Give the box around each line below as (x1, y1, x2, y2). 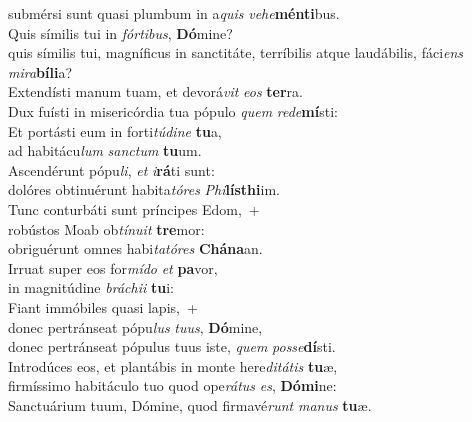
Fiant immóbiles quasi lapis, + (8, 296, 198, 317)
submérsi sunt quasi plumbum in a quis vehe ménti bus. (8, 3, 340, 23)
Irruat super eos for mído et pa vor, (8, 257, 218, 278)
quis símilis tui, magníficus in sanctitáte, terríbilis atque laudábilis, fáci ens (8, 42, 464, 63)
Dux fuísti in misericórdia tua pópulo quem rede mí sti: (8, 100, 338, 121)
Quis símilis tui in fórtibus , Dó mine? (8, 22, 233, 43)
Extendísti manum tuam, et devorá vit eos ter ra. (8, 81, 303, 102)
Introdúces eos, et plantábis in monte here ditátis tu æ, (8, 355, 338, 376)
